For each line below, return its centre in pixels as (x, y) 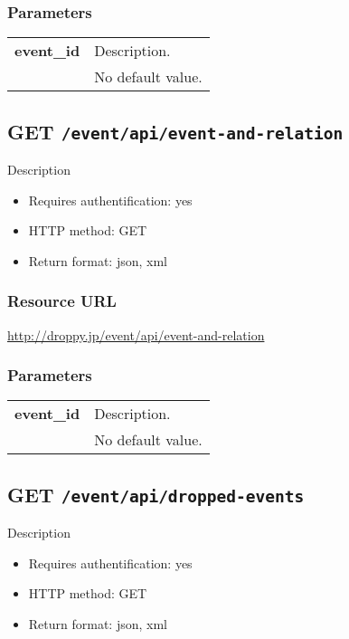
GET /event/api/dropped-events (156, 494)
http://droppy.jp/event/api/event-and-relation (136, 334)
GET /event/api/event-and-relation (175, 131)
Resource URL (62, 301)
